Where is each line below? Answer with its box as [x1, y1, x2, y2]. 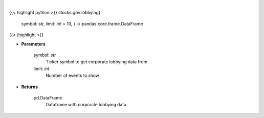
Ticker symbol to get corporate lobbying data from [45, 59, 148, 65]
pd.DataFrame [33, 94, 63, 100]
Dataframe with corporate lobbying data [45, 102, 127, 108]
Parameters [21, 41, 46, 47]
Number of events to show [45, 72, 100, 78]
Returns [21, 84, 38, 90]
